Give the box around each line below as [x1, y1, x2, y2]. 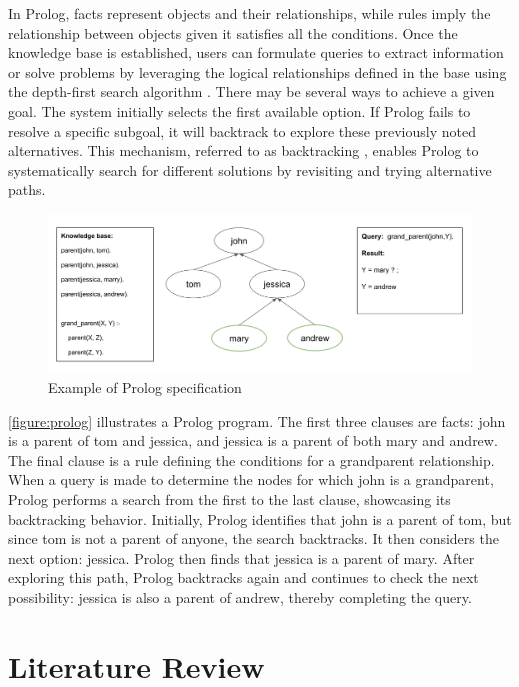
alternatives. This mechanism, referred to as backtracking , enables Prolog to [8, 140, 479, 161]
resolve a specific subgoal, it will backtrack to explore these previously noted [8, 120, 476, 141]
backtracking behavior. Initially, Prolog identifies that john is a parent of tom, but [8, 508, 512, 529]
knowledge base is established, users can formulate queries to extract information [8, 42, 504, 63]
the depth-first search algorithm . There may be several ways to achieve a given [8, 81, 495, 102]
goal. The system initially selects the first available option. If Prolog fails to [8, 100, 471, 121]
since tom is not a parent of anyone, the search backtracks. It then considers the [8, 528, 499, 549]
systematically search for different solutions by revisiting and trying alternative [8, 159, 492, 180]
